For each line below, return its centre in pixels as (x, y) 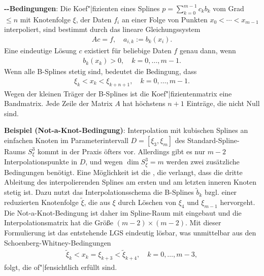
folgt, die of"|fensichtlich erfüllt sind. (61, 267)
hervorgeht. (238, 202)
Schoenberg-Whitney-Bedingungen (58, 242)
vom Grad (228, 8)
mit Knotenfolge (45, 19)
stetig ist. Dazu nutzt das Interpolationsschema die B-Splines (99, 192)
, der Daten (94, 19)
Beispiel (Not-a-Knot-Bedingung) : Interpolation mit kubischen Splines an (126, 130)
